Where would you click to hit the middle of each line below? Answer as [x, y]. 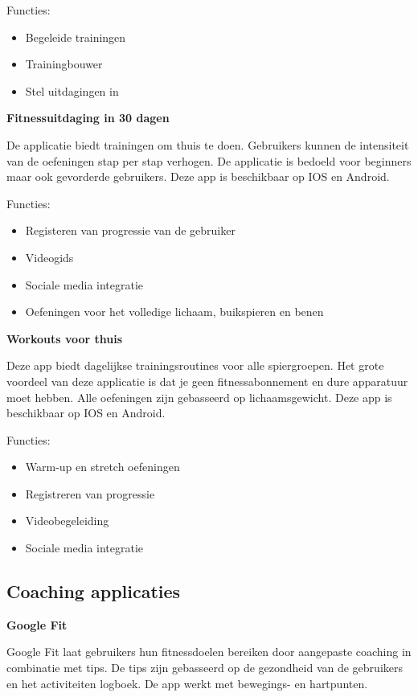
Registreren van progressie [90, 493]
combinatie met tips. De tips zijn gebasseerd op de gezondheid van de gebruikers [205, 668]
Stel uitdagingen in [72, 90]
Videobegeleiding [67, 521]
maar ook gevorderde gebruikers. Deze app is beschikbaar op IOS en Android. [198, 176]
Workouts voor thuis [65, 338]
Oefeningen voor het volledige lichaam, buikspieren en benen [174, 312]
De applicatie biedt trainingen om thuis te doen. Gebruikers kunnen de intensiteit [208, 144]
